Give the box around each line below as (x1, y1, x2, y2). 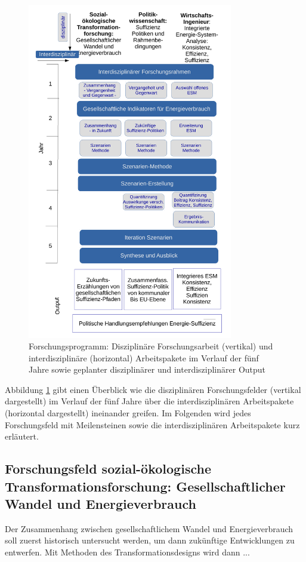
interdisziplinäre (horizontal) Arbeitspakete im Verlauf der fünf (29, 351, 259, 364)
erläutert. (5, 430, 39, 443)
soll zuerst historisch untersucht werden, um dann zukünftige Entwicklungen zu (5, 534, 295, 546)
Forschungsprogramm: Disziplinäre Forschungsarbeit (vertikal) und (29, 340, 273, 352)
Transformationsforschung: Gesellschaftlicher (5, 477, 286, 495)
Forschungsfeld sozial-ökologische (5, 459, 211, 478)
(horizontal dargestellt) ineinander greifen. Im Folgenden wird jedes (5, 407, 251, 419)
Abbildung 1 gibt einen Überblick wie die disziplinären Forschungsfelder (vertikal (5, 383, 301, 395)
